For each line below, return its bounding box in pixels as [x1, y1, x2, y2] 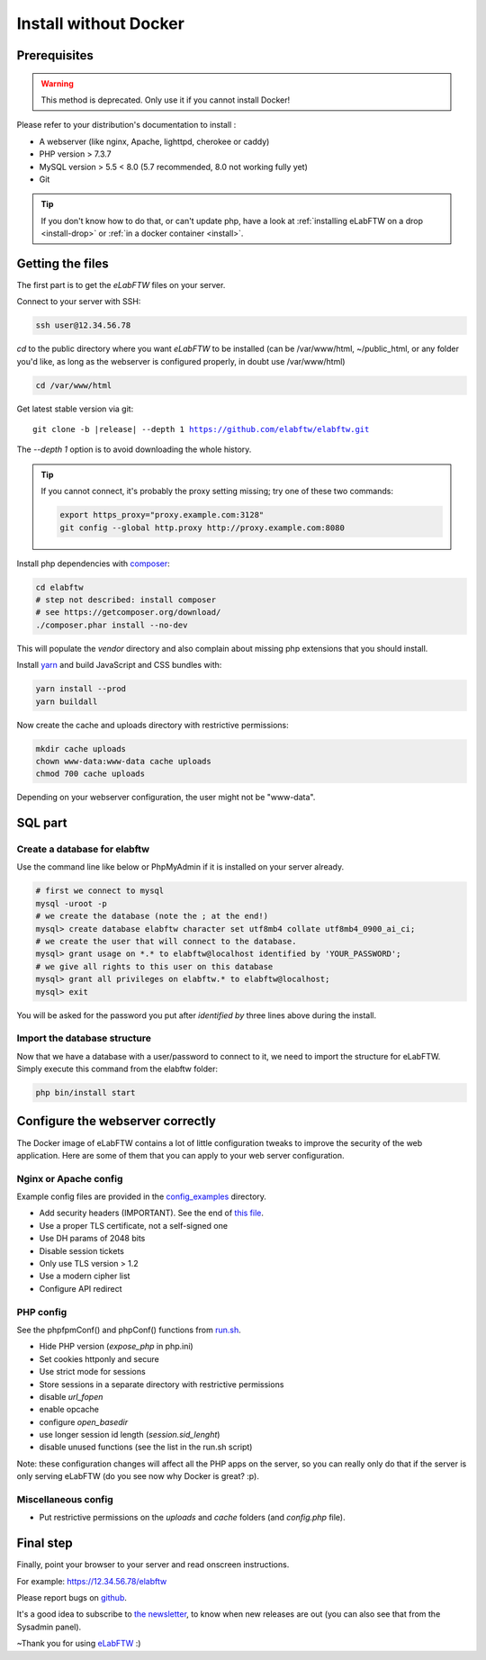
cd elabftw [35, 582, 84, 592]
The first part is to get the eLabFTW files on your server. [16, 279, 226, 290]
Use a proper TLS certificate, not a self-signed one [39, 1220, 229, 1231]
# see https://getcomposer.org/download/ [35, 608, 221, 618]
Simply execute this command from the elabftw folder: [16, 1063, 219, 1075]
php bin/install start [35, 1087, 136, 1098]
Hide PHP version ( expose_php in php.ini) [39, 1341, 193, 1352]
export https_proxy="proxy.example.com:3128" [59, 510, 265, 520]
